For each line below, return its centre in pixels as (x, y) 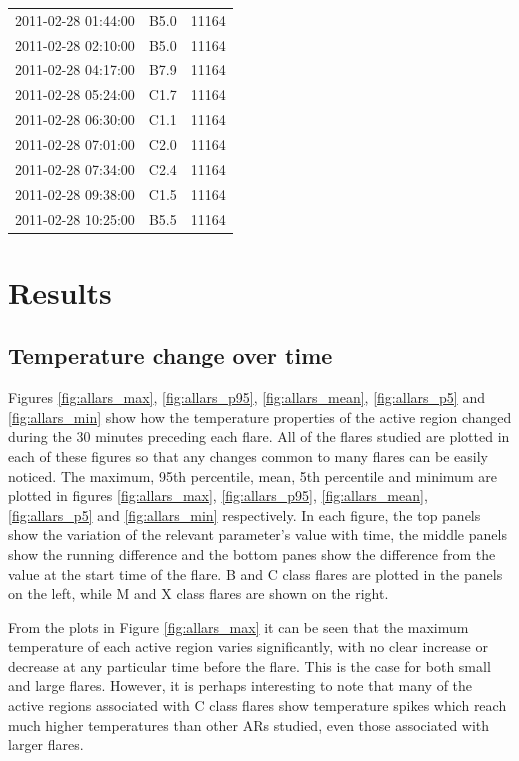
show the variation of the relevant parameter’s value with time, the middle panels (257, 534)
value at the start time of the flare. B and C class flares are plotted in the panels (255, 573)
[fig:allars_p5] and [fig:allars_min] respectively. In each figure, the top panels (244, 514)
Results (60, 291)
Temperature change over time (170, 355)
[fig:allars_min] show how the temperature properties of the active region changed (260, 416)
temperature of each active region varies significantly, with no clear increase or (248, 646)
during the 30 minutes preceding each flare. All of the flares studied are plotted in (259, 436)
